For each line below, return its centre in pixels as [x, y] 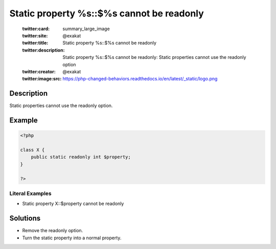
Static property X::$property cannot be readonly [73, 204]
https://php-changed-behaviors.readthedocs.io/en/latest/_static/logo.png [140, 79]
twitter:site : [35, 35]
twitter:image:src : [42, 79]
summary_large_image [86, 29]
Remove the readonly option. [53, 231]
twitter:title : [35, 43]
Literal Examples [30, 193]
